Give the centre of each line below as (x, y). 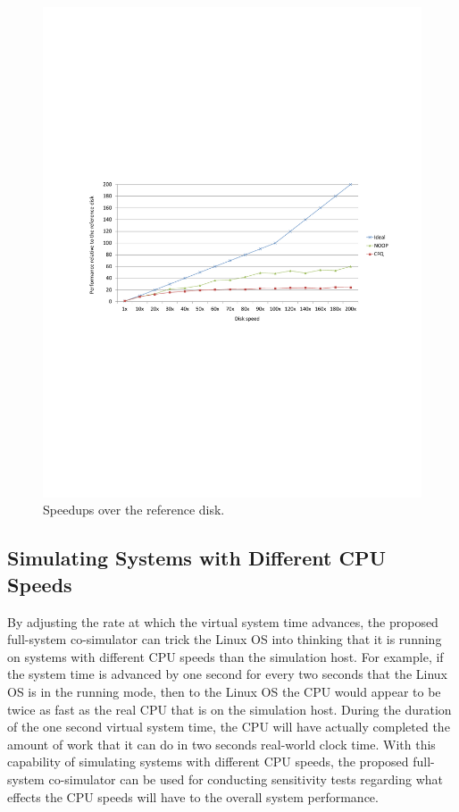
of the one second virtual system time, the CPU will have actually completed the (229, 727)
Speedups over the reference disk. (134, 510)
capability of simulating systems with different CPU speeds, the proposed (208, 762)
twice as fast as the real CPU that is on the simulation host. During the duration (229, 709)
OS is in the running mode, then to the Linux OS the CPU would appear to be (224, 692)
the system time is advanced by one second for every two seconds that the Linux (227, 674)
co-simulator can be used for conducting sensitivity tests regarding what (246, 779)
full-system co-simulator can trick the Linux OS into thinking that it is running (225, 639)
